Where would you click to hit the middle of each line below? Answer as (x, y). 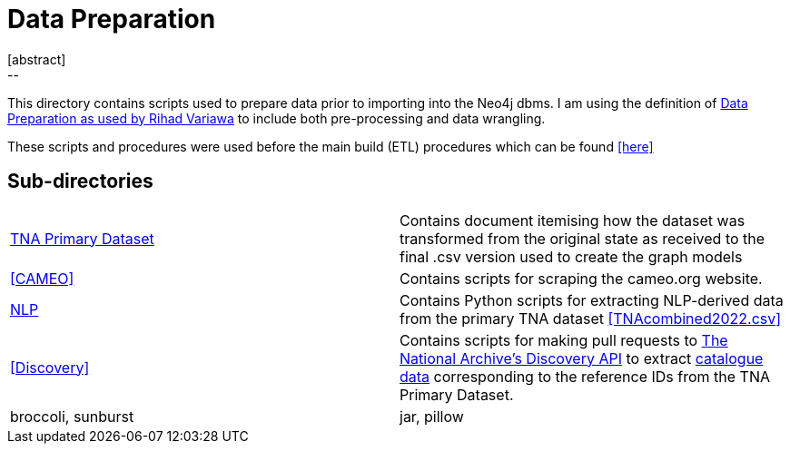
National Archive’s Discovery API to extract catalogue (582, 358)
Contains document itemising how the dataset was (573, 220)
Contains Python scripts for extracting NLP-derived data (592, 300)
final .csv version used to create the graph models (571, 256)
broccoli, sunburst (72, 416)
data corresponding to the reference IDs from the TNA (585, 376)
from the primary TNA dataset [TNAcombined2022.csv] (591, 318)
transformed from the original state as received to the (583, 238)
